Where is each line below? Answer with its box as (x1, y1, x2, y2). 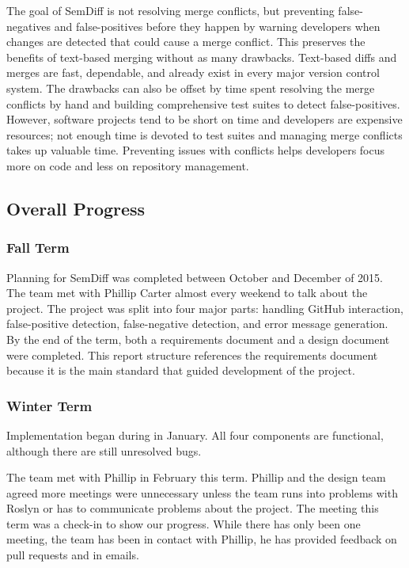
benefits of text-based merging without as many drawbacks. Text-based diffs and (6, 48, 397, 65)
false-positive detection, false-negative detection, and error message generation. (6, 315, 388, 332)
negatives (6, 17, 51, 34)
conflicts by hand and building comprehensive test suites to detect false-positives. (6, 95, 400, 112)
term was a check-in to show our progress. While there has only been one (6, 515, 361, 532)
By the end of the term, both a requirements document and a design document (6, 330, 390, 347)
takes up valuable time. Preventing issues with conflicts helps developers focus (6, 142, 385, 158)
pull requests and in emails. (6, 547, 139, 563)
